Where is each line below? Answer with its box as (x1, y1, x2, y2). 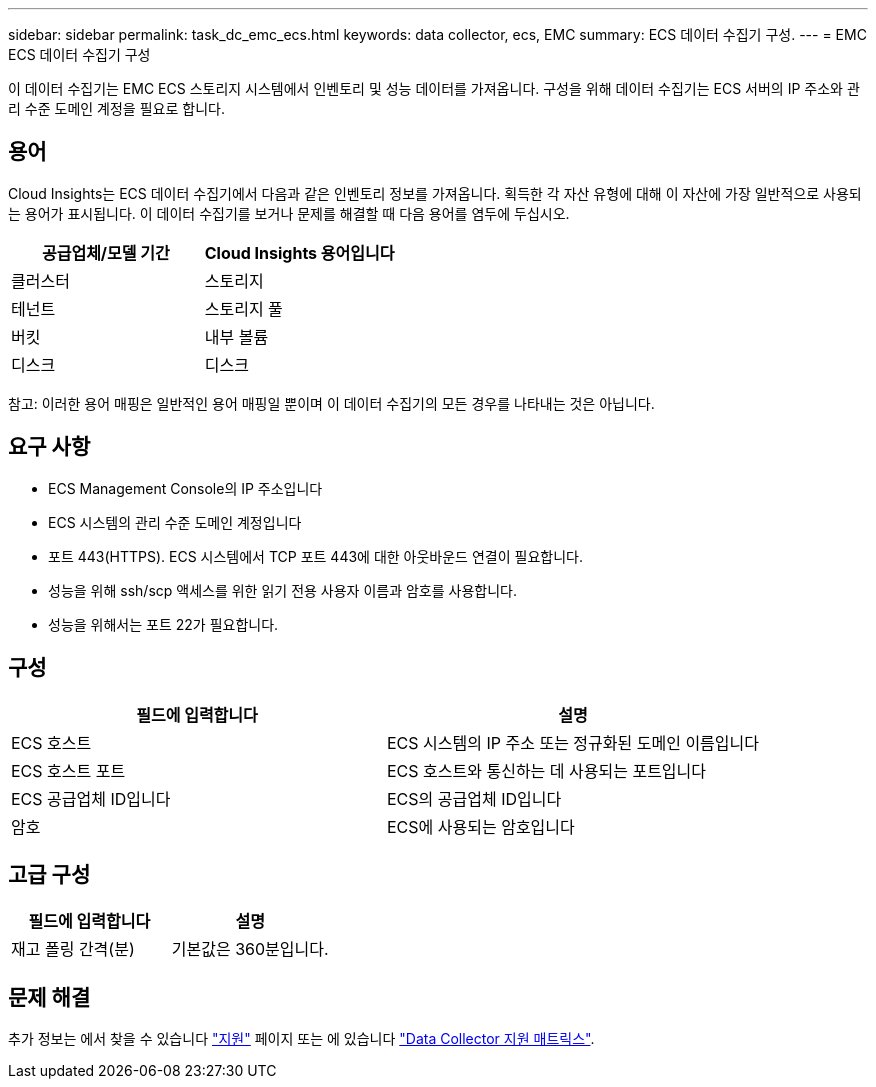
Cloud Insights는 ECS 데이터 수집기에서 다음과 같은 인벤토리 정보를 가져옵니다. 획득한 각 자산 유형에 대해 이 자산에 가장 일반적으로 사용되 (8, 184, 862, 202)
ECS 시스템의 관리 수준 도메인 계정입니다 (48, 513, 302, 531)
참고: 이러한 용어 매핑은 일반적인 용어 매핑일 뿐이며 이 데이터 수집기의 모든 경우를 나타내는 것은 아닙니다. (8, 394, 655, 412)
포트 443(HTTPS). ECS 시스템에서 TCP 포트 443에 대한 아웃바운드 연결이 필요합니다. (48, 547, 583, 565)
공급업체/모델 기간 (41, 242, 170, 263)
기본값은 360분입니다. (171, 939, 329, 960)
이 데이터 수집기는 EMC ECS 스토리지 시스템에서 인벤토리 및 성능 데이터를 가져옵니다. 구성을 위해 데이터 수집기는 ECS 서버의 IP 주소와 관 (8, 80, 860, 97)
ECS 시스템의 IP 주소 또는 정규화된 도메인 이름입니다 (387, 732, 759, 753)
